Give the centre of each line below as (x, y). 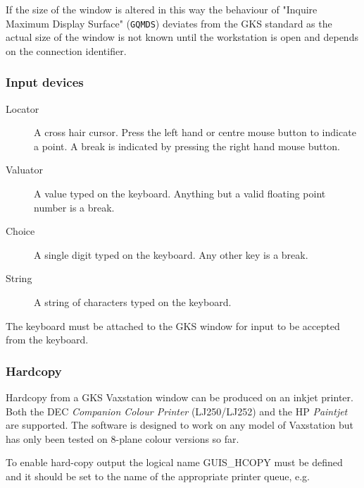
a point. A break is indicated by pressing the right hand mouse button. (187, 146)
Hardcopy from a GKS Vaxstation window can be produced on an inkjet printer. (180, 397)
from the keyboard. (47, 340)
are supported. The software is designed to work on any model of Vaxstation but (180, 425)
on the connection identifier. (66, 50)
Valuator (24, 170)
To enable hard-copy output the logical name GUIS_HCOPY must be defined (174, 462)
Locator (23, 108)
